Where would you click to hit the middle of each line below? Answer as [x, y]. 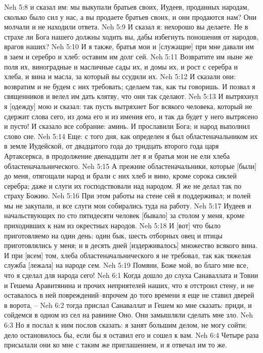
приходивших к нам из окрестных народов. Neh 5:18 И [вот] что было [112, 225]
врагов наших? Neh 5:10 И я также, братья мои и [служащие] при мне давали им [129, 46]
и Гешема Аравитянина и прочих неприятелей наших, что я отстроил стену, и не [129, 285]
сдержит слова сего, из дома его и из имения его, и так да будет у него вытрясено [131, 116]
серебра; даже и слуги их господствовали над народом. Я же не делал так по [123, 185]
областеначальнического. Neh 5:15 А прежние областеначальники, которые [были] [130, 166]
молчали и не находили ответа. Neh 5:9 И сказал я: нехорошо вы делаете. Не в [126, 27]
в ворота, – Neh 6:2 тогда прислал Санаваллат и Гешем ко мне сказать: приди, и [128, 305]
